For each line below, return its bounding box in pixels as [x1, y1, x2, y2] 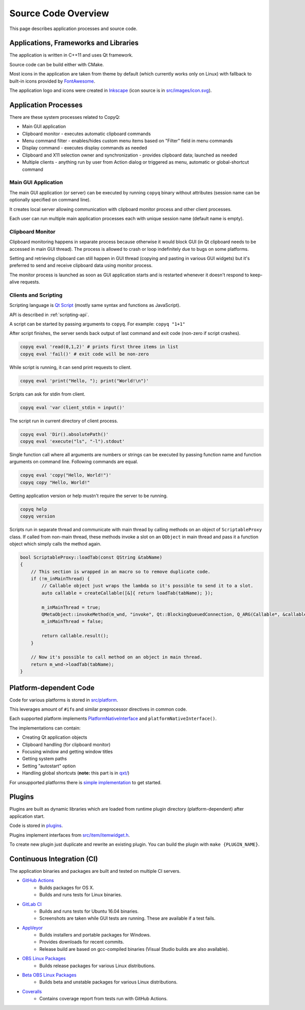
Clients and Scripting [9, 291, 63, 298]
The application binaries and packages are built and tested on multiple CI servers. [9, 868, 181, 874]
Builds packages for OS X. [39, 885, 94, 891]
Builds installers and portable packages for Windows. [39, 932, 151, 938]
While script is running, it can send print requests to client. [9, 364, 132, 370]
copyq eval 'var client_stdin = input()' [20, 404, 125, 410]
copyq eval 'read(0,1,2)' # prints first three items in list [20, 344, 178, 350]
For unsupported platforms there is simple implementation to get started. [9, 779, 162, 785]
